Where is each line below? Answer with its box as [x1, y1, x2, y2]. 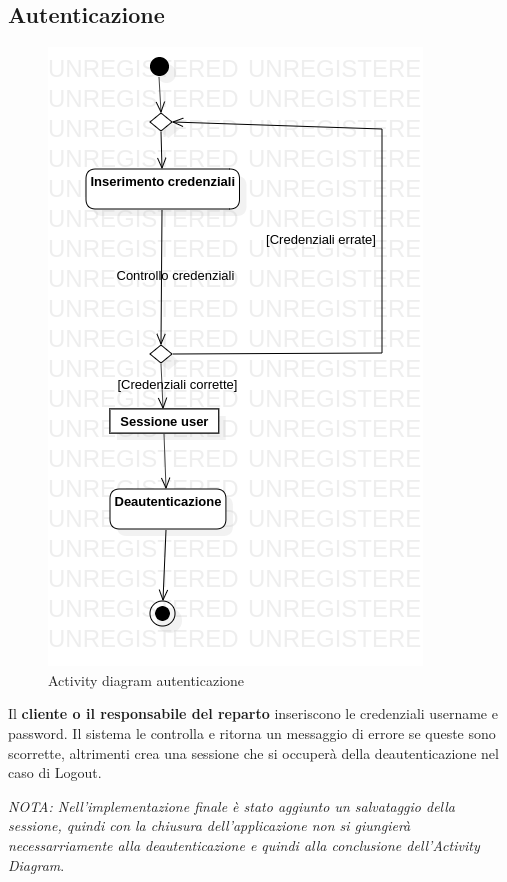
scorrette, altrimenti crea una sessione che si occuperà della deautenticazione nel [8, 742, 499, 763]
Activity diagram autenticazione [48, 669, 245, 690]
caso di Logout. [8, 762, 102, 783]
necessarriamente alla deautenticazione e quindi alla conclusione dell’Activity [8, 834, 480, 855]
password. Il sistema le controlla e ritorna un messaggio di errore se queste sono [8, 722, 496, 743]
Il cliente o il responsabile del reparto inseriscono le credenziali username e [8, 703, 498, 724]
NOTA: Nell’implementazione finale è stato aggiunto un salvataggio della [8, 795, 456, 816]
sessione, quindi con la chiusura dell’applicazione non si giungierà [8, 815, 411, 836]
